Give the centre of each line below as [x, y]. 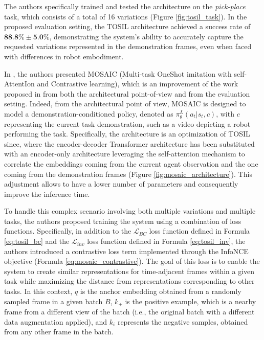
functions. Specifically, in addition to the [68, 231]
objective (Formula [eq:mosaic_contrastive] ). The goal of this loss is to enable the [132, 261]
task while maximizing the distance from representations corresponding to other [129, 281]
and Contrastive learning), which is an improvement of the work [138, 84]
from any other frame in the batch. [59, 332]
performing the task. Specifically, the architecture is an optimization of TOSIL [127, 134]
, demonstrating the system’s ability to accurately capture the [146, 36]
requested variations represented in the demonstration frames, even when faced [128, 46]
